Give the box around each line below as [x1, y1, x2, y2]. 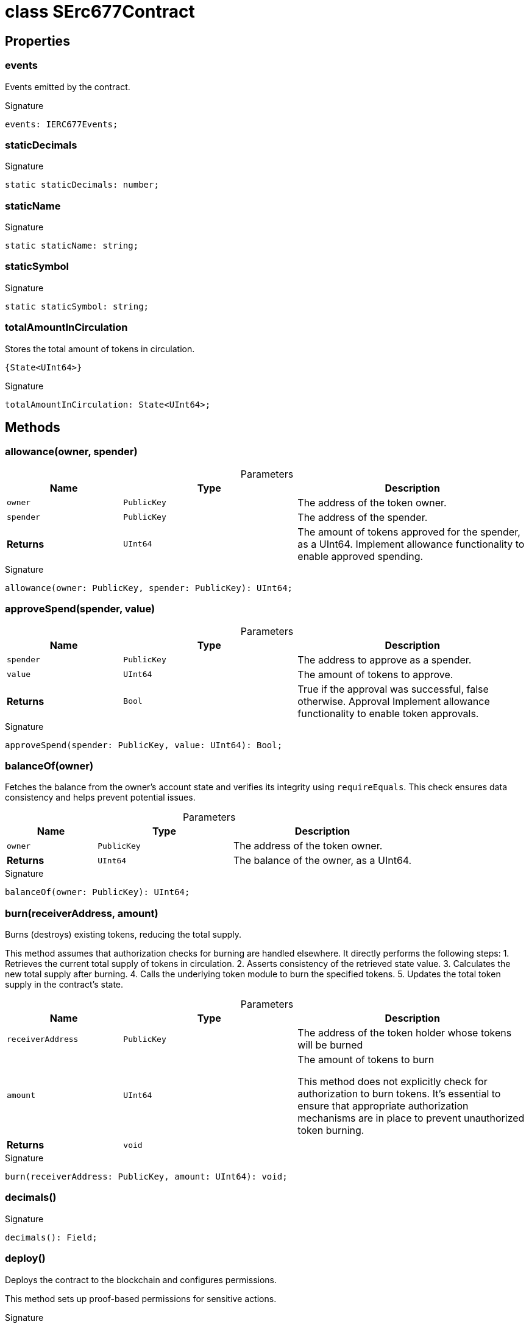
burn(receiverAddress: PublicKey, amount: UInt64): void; [5, 1172, 288, 1182]
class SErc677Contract [5, 1, 195, 22]
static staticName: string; [5, 241, 139, 251]
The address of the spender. [297, 511, 428, 523]
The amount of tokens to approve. [297, 668, 453, 681]
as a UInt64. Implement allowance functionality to [297, 537, 525, 550]
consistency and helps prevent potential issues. [5, 792, 196, 803]
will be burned [297, 1039, 363, 1052]
